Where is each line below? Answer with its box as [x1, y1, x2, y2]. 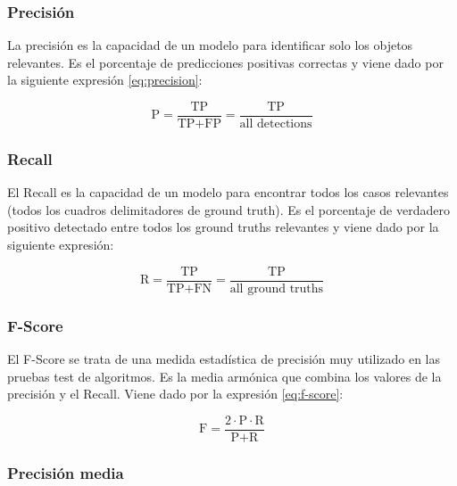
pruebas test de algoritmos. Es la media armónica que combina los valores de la [7, 367, 442, 385]
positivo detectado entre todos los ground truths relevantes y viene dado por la [7, 218, 439, 236]
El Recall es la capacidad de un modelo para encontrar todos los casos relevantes [7, 183, 449, 202]
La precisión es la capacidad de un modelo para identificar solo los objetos [7, 36, 413, 54]
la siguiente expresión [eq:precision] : [7, 70, 203, 89]
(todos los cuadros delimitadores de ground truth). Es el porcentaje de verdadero [7, 200, 450, 218]
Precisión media [7, 461, 124, 483]
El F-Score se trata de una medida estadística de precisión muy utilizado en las [7, 349, 441, 367]
